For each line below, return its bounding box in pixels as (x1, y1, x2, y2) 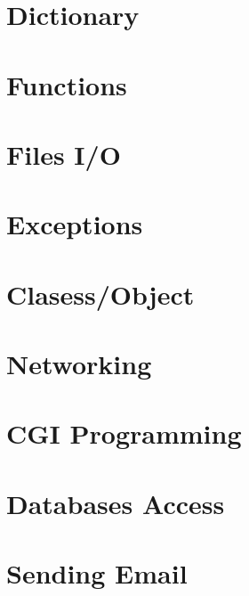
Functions (6, 66, 127, 102)
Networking (6, 346, 152, 382)
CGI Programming (6, 415, 242, 452)
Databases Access (6, 485, 225, 521)
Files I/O (6, 135, 121, 172)
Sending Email (6, 555, 188, 592)
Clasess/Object (6, 275, 195, 312)
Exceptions (6, 206, 143, 242)
